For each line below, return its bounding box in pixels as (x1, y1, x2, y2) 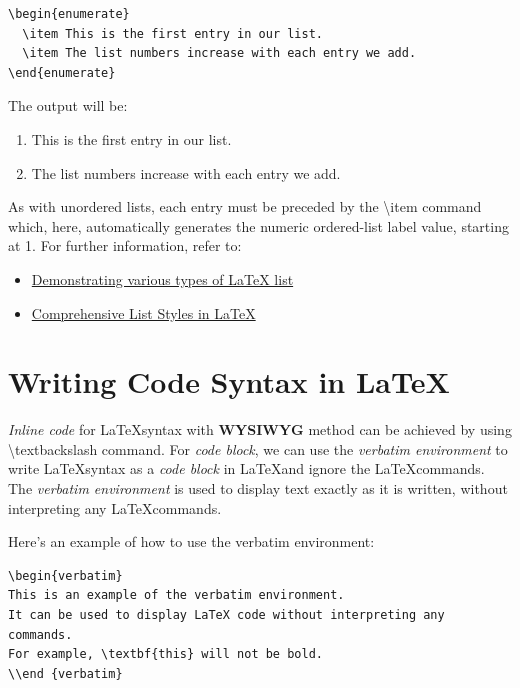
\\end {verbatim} (8, 666, 123, 681)
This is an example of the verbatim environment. (8, 588, 345, 603)
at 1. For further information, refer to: (8, 235, 242, 256)
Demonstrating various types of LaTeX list (31, 268, 294, 289)
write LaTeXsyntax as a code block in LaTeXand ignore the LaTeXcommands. (8, 458, 485, 479)
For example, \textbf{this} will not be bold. (8, 647, 323, 662)
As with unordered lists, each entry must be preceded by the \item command (8, 196, 482, 217)
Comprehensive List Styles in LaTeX (31, 302, 256, 323)
